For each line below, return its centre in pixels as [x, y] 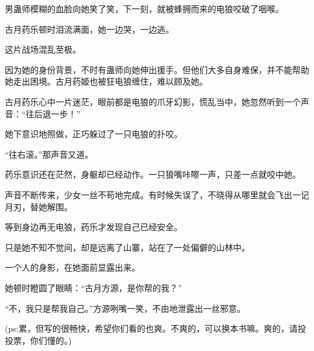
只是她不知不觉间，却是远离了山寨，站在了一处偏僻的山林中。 [127, 247]
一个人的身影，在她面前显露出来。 [72, 267]
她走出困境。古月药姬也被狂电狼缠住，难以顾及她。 [106, 81]
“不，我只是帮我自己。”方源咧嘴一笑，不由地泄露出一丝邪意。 [125, 308]
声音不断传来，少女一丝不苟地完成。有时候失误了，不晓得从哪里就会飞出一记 [157, 194]
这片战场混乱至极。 [43, 49]
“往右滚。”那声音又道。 [49, 154]
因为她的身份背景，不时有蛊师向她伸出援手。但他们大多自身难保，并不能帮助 [157, 69]
